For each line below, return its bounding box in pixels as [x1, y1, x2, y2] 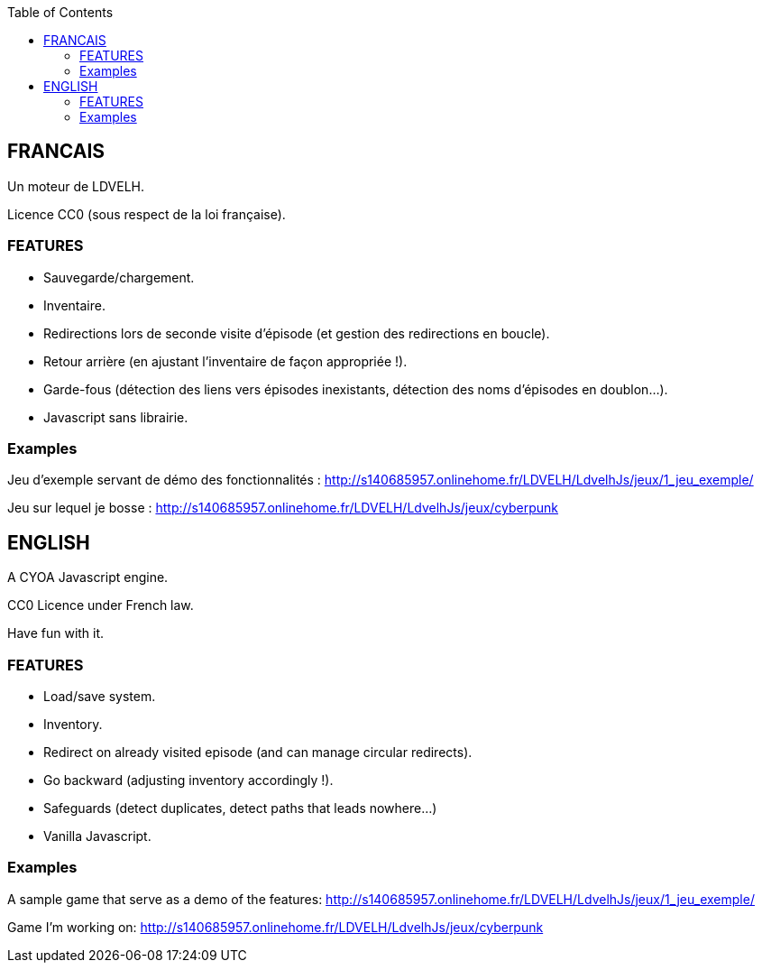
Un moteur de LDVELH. [7, 178, 145, 194]
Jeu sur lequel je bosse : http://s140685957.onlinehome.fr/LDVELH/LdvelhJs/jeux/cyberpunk [7, 500, 559, 516]
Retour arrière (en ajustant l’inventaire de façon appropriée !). [43, 353, 408, 369]
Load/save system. [43, 688, 156, 704]
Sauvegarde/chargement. [43, 269, 195, 285]
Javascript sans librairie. [43, 409, 188, 425]
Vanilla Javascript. [43, 827, 151, 844]
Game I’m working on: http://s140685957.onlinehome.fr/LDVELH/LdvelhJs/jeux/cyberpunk [7, 919, 544, 935]
